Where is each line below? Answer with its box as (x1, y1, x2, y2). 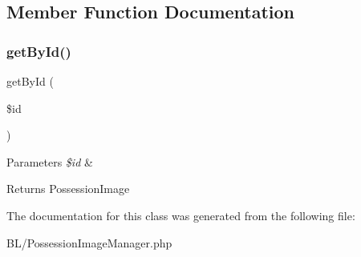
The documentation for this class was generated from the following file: (6, 207, 355, 223)
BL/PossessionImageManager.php (6, 234, 172, 251)
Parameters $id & (6, 153, 93, 170)
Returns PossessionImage (6, 180, 130, 197)
